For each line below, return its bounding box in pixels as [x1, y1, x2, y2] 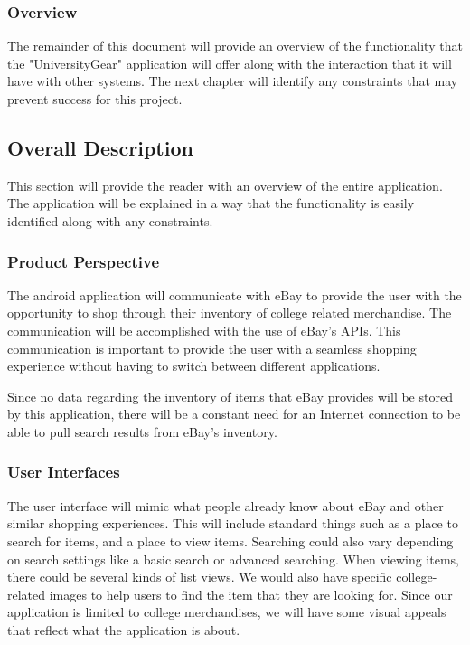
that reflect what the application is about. [7, 620, 240, 639]
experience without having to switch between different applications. [7, 356, 381, 375]
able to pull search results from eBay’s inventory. [7, 422, 277, 441]
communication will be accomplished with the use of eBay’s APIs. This [7, 320, 401, 339]
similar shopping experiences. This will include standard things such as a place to [7, 514, 458, 533]
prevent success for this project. [7, 90, 183, 108]
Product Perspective [7, 250, 160, 272]
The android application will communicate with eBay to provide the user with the [7, 285, 462, 304]
